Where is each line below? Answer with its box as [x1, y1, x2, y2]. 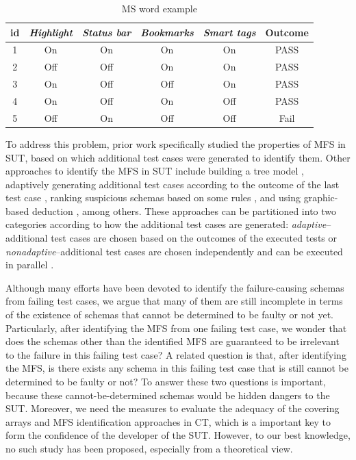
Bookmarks [140, 25, 194, 39]
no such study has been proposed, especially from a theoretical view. [5, 441, 293, 455]
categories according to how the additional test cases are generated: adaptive [5, 217, 327, 231]
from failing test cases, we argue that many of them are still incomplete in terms [5, 294, 343, 308]
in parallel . [5, 257, 54, 272]
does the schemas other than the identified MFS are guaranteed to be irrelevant [5, 334, 340, 348]
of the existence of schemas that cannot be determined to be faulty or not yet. [5, 307, 333, 322]
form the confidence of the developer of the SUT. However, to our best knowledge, [5, 428, 351, 442]
